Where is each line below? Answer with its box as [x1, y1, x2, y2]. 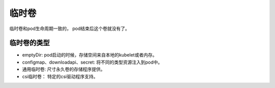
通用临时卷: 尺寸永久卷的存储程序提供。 [22, 66, 105, 72]
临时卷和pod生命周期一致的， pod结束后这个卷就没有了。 [9, 25, 130, 32]
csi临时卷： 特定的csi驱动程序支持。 [22, 73, 98, 79]
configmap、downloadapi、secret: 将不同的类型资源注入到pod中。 [22, 59, 162, 65]
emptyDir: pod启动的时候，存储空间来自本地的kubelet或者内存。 [22, 52, 157, 58]
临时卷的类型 [9, 39, 50, 47]
